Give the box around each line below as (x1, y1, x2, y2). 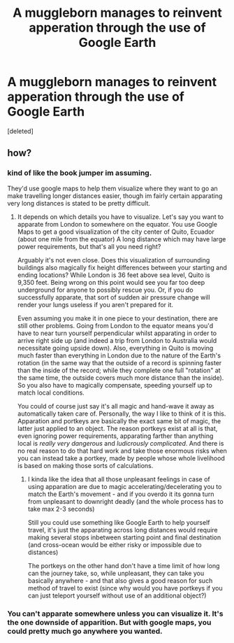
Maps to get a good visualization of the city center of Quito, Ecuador (17, 227, 214, 236)
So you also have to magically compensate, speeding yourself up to (17, 381, 213, 389)
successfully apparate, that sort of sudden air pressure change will (17, 292, 211, 302)
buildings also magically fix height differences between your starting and (17, 263, 227, 271)
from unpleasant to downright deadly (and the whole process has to (27, 497, 224, 505)
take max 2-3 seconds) (27, 504, 95, 513)
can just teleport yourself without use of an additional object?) (27, 591, 207, 600)
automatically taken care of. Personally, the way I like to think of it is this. (17, 409, 226, 418)
